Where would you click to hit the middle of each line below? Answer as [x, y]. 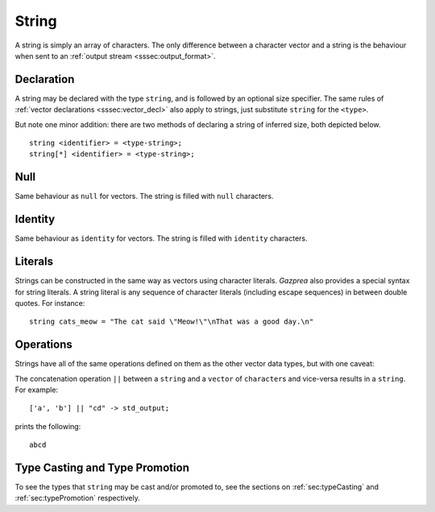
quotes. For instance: [50, 303]
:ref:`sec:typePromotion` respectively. [77, 498]
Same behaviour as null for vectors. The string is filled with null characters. [144, 196]
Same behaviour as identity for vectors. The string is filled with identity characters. [161, 238]
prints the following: [48, 426]
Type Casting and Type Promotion [102, 467]
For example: [37, 390]
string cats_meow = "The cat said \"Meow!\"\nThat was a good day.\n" [172, 322]
